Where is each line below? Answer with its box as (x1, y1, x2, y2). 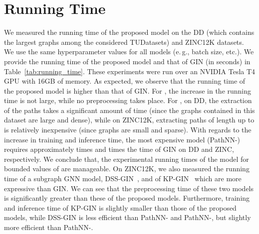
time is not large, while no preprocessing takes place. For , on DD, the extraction (4, 95, 252, 106)
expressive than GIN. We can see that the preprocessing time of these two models (4, 183, 254, 193)
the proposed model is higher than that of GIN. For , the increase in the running (4, 85, 252, 96)
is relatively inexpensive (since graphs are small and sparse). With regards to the (4, 124, 252, 135)
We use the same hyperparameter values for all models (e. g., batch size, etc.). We (4, 46, 254, 57)
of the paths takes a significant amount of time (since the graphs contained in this (4, 105, 255, 115)
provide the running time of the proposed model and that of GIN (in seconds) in (4, 56, 251, 66)
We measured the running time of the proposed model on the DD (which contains (4, 27, 255, 37)
